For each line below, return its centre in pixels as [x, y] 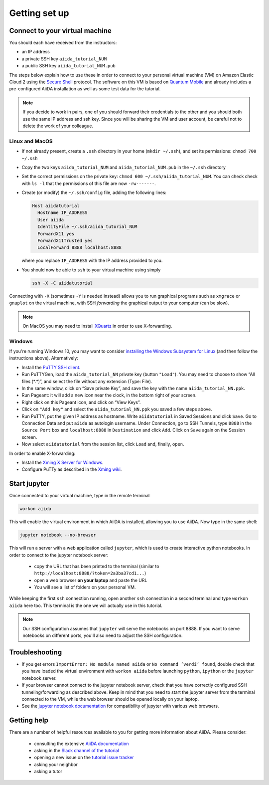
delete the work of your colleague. [58, 126]
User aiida [51, 220]
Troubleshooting [36, 652]
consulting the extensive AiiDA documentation [81, 744]
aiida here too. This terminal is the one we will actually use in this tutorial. [86, 605]
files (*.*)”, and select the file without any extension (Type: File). [87, 381]
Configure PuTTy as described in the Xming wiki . [72, 469]
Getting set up [39, 13]
